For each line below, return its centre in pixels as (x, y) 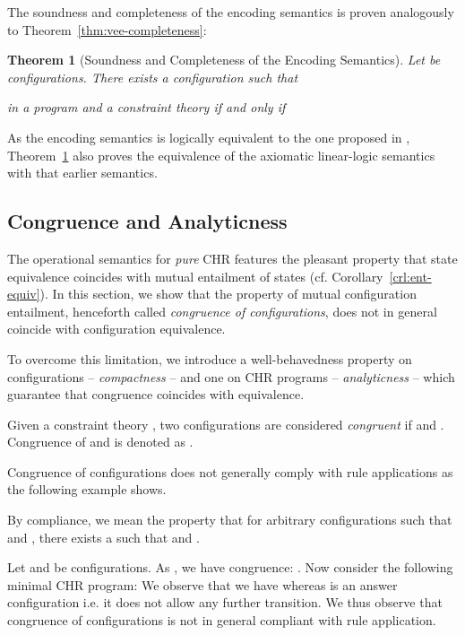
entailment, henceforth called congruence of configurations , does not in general (222, 311)
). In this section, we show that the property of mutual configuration (228, 294)
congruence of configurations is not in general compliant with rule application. (222, 620)
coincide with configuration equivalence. (116, 329)
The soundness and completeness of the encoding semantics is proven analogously (231, 12)
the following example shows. (87, 489)
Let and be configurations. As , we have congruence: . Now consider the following (230, 567)
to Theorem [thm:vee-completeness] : (107, 29)
